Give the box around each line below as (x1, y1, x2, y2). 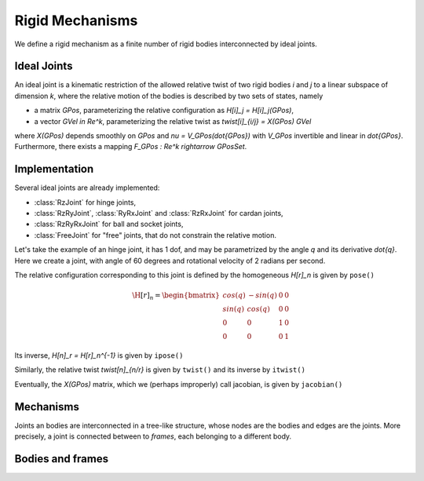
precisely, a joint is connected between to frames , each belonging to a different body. (14, 432, 292, 441)
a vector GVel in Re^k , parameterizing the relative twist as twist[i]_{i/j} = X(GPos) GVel (34, 116, 312, 126)
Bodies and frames (14, 452, 109, 465)
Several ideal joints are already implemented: (14, 183, 160, 192)
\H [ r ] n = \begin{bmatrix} (132, 291, 220, 302)
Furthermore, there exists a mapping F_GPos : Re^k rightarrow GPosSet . (14, 142, 247, 151)
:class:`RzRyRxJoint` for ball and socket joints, (34, 220, 184, 229)
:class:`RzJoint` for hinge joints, (34, 197, 137, 207)
